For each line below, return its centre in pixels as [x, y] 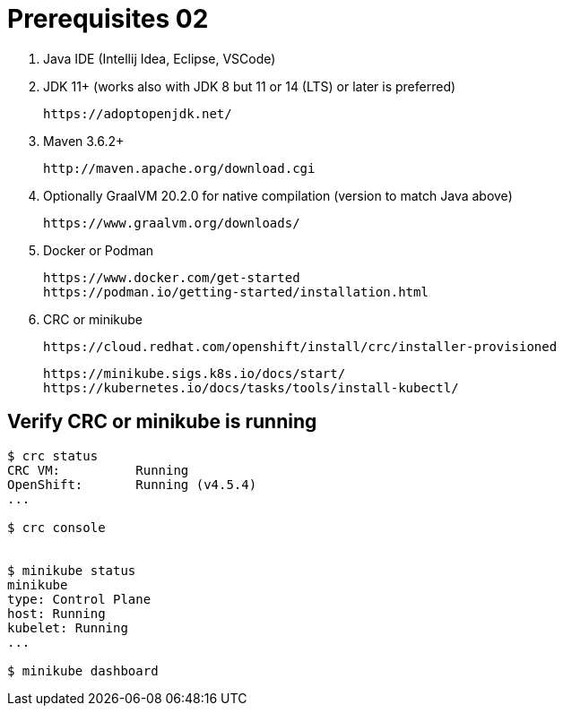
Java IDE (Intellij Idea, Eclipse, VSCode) [160, 58]
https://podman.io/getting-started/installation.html [236, 292]
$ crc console [56, 527]
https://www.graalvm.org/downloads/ [172, 223]
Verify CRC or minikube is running [162, 422]
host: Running [56, 613]
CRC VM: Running [98, 470]
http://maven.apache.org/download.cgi [179, 168]
